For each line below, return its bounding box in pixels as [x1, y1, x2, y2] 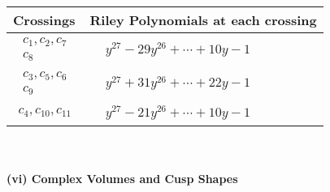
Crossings [13, 11, 76, 29]
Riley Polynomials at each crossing [89, 11, 317, 29]
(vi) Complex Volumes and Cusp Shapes [7, 170, 238, 187]
